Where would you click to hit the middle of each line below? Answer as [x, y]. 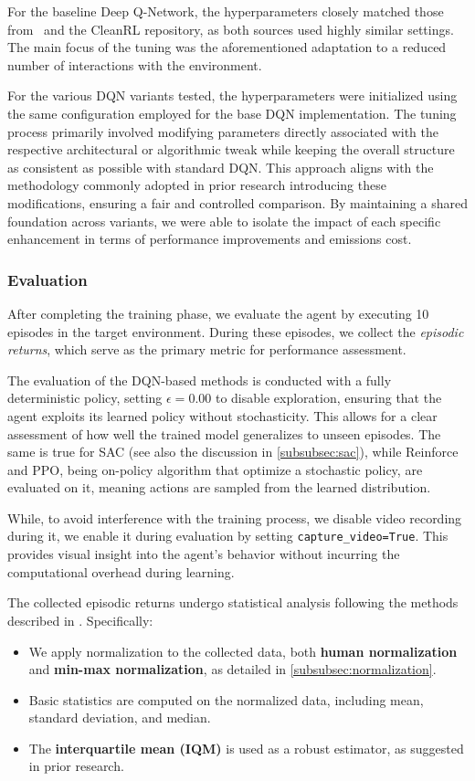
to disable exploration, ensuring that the [328, 398]
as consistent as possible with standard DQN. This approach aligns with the [221, 167]
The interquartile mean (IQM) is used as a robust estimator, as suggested [246, 748]
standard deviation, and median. [120, 718]
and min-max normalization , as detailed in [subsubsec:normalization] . [232, 669]
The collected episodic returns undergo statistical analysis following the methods [233, 602]
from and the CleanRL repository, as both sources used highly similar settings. [231, 29]
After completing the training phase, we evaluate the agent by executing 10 [218, 313]
